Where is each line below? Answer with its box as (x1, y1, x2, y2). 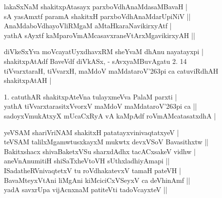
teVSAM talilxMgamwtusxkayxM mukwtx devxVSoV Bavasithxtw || (4, 137, 208, 147)
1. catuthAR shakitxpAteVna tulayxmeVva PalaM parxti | (4, 91, 177, 101)
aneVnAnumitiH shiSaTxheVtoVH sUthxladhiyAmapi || (4, 156, 170, 166)
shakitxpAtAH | (4, 75, 52, 85)
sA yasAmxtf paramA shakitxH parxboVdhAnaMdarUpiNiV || (4, 11, 191, 21)
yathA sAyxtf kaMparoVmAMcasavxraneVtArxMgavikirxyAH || (4, 30, 195, 40)
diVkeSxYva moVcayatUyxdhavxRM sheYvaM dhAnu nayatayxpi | (4, 46, 203, 57)
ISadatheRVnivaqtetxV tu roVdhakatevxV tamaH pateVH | (4, 165, 181, 175)
